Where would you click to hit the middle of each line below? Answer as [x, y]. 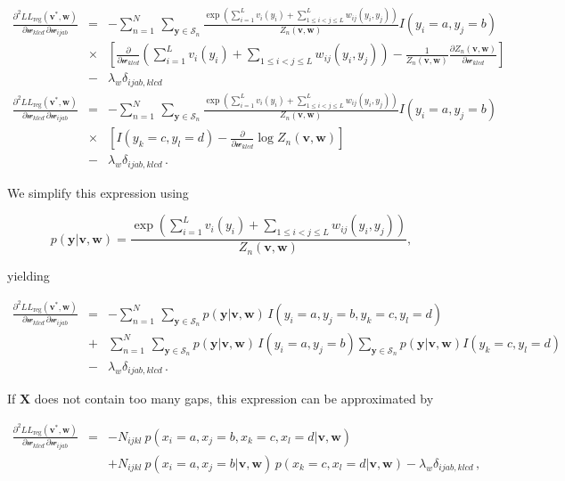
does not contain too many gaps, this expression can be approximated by [234, 399]
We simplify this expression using [98, 192]
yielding [29, 276]
